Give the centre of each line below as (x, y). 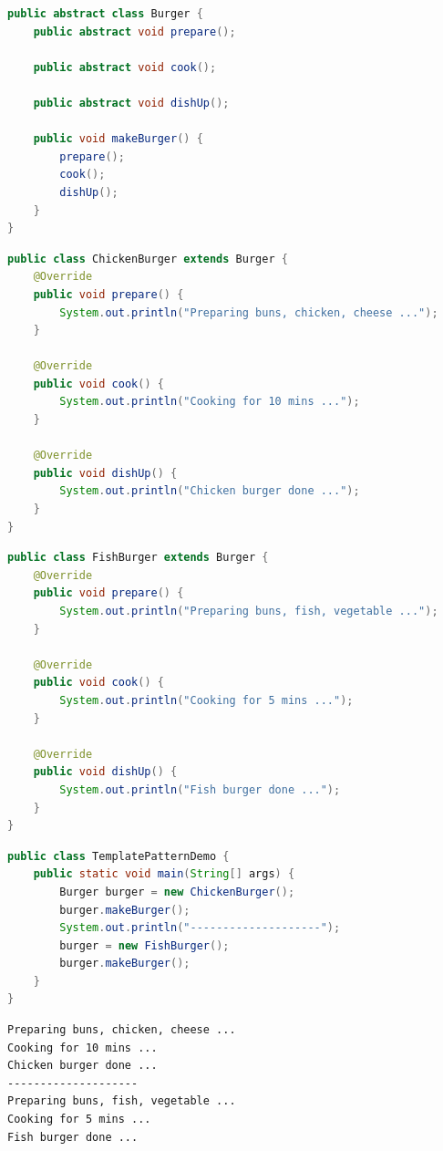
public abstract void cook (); (125, 67)
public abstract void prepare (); (134, 31)
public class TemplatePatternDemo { (118, 856)
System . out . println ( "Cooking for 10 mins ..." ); (210, 402)
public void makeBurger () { (118, 139)
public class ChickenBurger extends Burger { (148, 259)
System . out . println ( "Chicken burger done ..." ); (210, 491)
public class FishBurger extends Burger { (138, 558)
